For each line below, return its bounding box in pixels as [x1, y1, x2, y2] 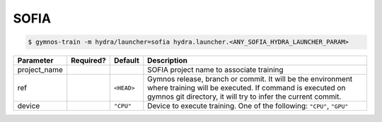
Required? [71, 56, 106, 66]
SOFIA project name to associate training [147, 65, 284, 75]
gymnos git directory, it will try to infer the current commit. [147, 92, 342, 102]
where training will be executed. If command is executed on [147, 83, 346, 93]
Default [113, 56, 139, 66]
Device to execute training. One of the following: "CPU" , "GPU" [147, 101, 349, 111]
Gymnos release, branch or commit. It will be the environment [147, 74, 353, 84]
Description [147, 56, 187, 66]
